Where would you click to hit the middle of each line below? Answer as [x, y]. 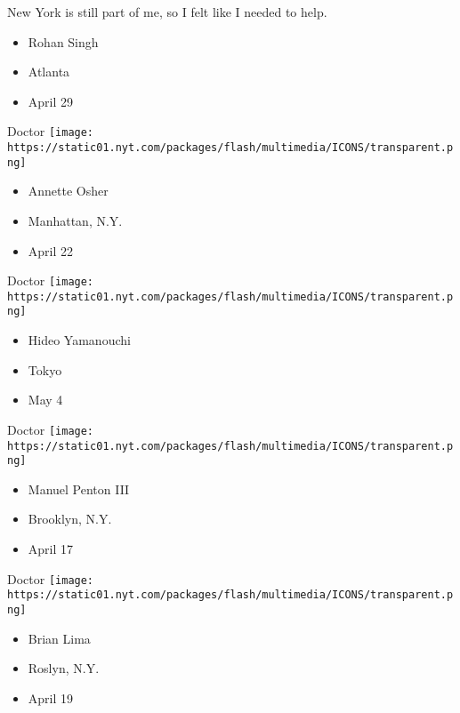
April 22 [51, 250]
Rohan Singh [63, 41]
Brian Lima [59, 638]
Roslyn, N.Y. [64, 668]
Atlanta [49, 72]
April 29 [51, 101]
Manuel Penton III [79, 489]
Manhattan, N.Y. [75, 220]
